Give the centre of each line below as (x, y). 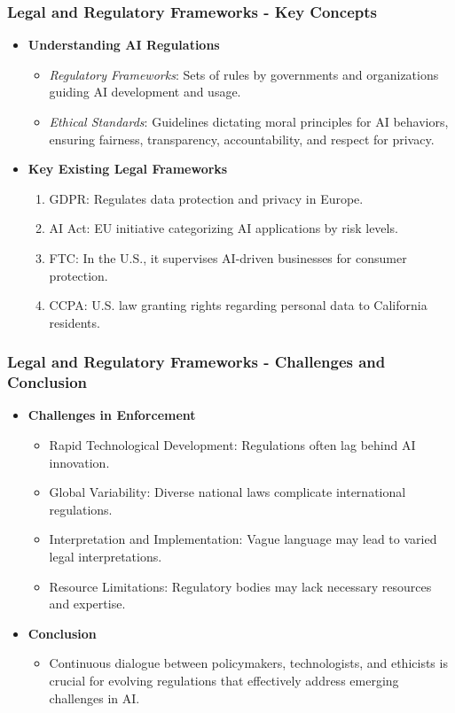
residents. (75, 322)
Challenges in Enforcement (112, 415)
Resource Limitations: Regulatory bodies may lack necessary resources (240, 586)
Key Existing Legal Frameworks (128, 169)
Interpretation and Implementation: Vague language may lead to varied (243, 539)
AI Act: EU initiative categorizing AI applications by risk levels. (224, 228)
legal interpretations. (106, 557)
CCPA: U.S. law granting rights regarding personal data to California (238, 305)
